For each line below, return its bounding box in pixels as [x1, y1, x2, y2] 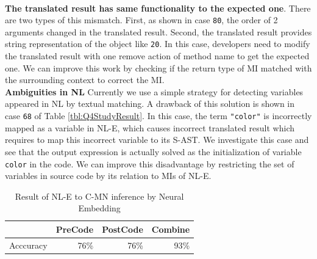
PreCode [55, 222, 94, 235]
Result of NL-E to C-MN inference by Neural [15, 189, 184, 202]
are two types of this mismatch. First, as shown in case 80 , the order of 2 [5, 13, 278, 26]
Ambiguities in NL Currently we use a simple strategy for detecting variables [5, 85, 304, 98]
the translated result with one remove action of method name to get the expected [5, 49, 310, 62]
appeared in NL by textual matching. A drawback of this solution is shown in [5, 97, 295, 110]
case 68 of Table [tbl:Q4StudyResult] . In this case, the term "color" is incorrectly [5, 109, 312, 122]
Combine [151, 222, 190, 235]
